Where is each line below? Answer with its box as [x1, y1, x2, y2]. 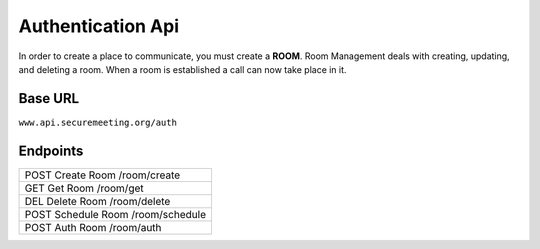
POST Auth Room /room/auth [24, 220, 162, 234]
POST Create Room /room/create [24, 168, 181, 182]
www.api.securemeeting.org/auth [18, 116, 177, 128]
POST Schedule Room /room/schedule [24, 207, 207, 221]
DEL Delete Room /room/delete [24, 194, 171, 208]
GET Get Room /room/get [24, 181, 144, 195]
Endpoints [18, 142, 84, 159]
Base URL [18, 90, 80, 107]
